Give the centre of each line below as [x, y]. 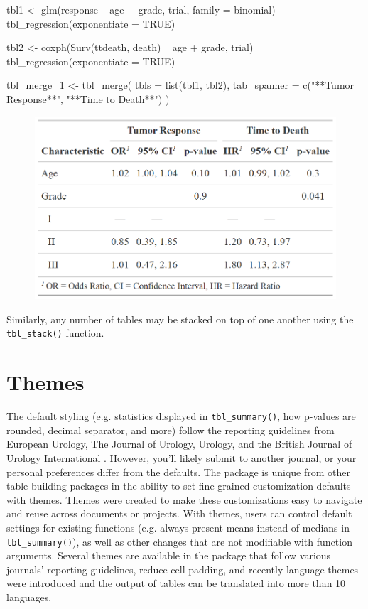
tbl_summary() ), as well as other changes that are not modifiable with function [179, 541]
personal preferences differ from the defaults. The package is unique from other [178, 471]
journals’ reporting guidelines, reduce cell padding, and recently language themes [183, 569]
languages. [29, 597]
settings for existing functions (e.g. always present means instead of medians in [178, 528]
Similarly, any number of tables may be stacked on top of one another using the [180, 319]
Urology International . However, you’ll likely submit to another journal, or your [182, 458]
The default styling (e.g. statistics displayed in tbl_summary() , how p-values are [181, 416]
